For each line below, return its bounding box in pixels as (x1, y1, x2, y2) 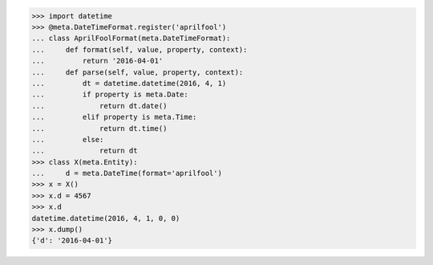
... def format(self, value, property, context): (31, 45, 248, 54)
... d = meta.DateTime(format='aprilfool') (31, 169, 222, 178)
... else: (31, 135, 104, 144)
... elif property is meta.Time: (31, 112, 197, 122)
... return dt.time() (31, 124, 168, 132)
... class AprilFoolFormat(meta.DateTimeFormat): (31, 34, 231, 43)
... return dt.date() (31, 101, 168, 110)
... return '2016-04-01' (31, 56, 164, 66)
